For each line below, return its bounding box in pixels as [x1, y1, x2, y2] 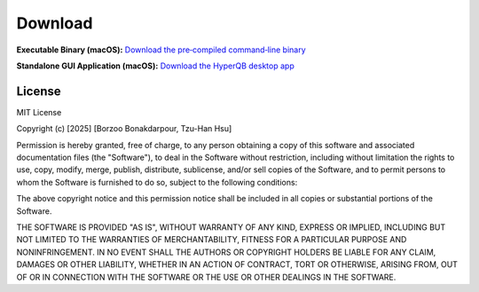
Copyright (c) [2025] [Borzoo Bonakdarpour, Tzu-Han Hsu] [16, 123, 232, 134]
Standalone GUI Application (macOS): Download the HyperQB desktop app [16, 60, 294, 71]
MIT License [16, 107, 62, 117]
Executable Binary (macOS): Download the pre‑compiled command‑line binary [16, 44, 306, 55]
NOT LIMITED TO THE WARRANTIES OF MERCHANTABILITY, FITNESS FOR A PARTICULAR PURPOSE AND [16, 234, 407, 245]
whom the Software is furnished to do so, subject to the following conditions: [16, 177, 298, 187]
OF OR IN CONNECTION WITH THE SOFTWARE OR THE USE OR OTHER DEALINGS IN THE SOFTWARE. [16, 272, 397, 282]
